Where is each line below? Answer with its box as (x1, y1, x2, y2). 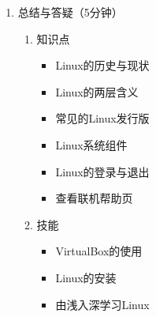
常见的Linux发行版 (55, 110, 150, 126)
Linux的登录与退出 (55, 163, 150, 179)
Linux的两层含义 (55, 83, 139, 100)
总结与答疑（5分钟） (17, 4, 123, 20)
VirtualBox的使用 (55, 243, 143, 259)
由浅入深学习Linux (55, 296, 150, 312)
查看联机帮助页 (55, 190, 133, 206)
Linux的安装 (55, 269, 117, 285)
